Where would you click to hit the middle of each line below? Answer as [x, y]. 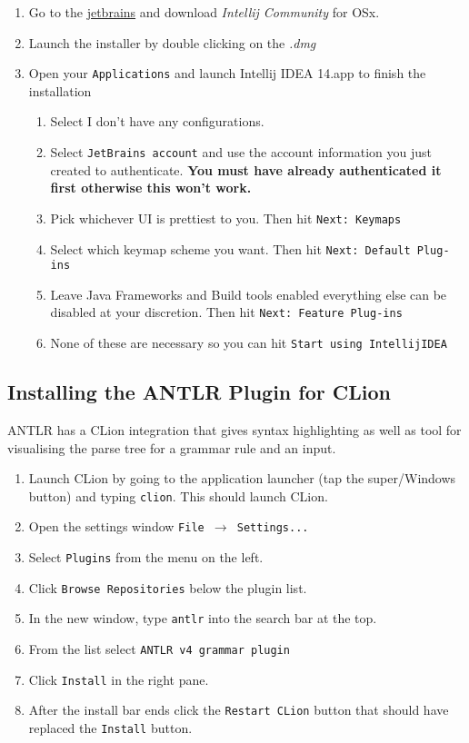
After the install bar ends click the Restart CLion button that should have [239, 710]
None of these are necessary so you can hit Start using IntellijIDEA [249, 343]
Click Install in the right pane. [119, 679]
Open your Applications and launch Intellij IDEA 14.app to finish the [227, 73]
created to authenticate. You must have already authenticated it [246, 169]
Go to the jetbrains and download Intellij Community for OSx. [204, 12]
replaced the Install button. [110, 727]
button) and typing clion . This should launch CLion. [178, 495]
